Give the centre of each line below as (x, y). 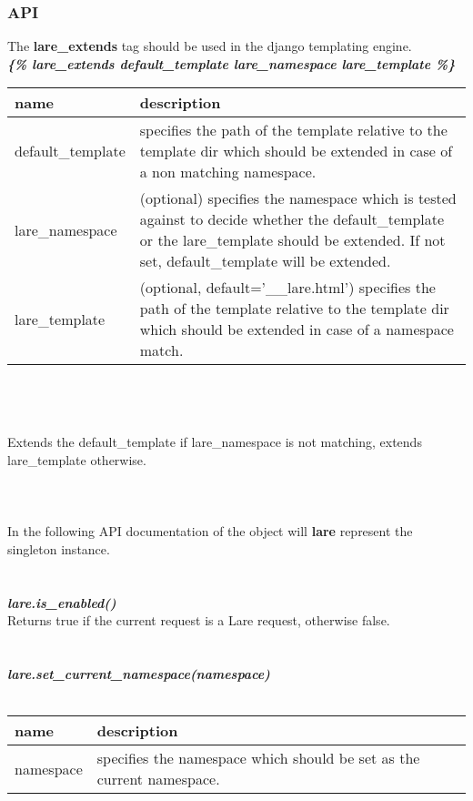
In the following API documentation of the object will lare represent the (210, 531)
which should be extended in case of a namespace (297, 330)
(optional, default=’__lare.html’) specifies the (287, 288)
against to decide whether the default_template (292, 219)
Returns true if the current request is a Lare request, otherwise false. (199, 620)
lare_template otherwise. (77, 459)
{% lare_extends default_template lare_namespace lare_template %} (231, 63)
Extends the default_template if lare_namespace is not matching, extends (215, 442)
